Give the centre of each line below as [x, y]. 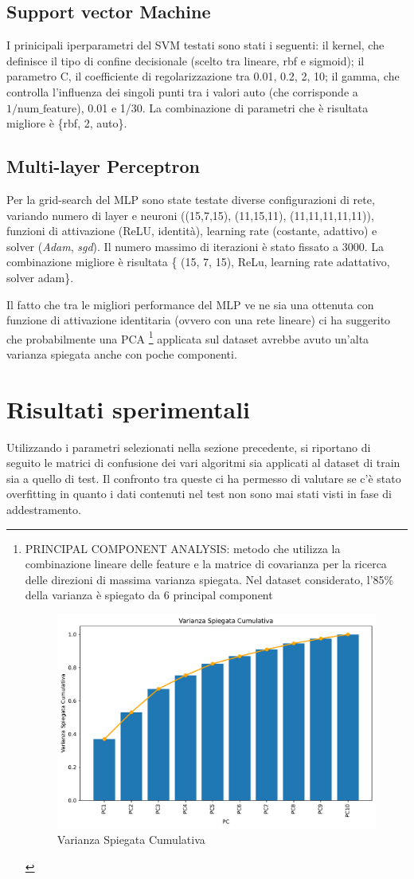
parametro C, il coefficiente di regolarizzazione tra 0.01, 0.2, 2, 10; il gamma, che [203, 76]
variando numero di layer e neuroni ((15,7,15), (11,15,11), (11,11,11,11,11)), [190, 215]
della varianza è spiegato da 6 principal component [149, 595]
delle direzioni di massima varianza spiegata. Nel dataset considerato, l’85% [209, 579]
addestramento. [44, 510]
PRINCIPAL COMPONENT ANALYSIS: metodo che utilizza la [183, 548]
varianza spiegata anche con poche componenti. [122, 353]
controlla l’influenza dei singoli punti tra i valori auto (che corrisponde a [182, 91]
